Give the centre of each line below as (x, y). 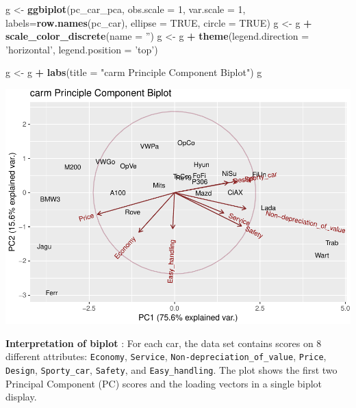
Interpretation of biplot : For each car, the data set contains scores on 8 (164, 343)
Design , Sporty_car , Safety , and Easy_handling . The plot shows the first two (171, 369)
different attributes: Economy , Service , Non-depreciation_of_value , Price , (166, 356)
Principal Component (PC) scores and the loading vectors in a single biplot (164, 383)
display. (21, 397)
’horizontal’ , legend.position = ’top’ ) (82, 49)
